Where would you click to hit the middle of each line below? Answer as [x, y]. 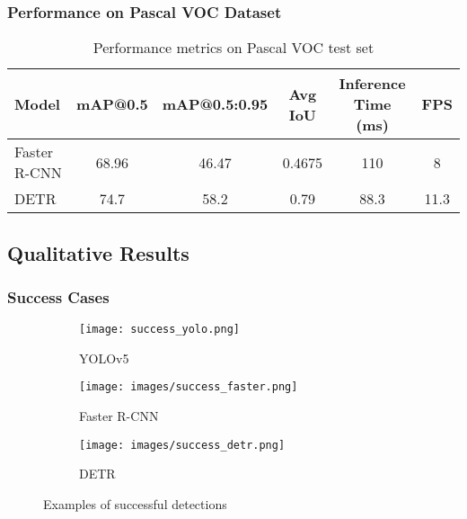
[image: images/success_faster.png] [189, 387]
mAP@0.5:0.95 [215, 104]
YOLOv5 [104, 358]
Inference [372, 84]
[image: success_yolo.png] [159, 330]
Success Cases [58, 296]
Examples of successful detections [135, 503]
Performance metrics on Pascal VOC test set [233, 48]
